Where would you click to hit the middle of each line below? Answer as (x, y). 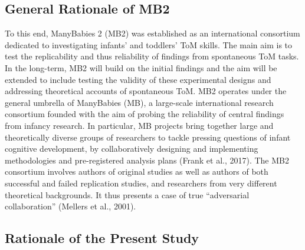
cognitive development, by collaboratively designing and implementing (132, 149)
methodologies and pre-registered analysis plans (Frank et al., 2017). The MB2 (147, 160)
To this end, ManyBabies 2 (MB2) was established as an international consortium (152, 33)
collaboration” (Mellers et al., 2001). (70, 206)
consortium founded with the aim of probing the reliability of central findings (145, 114)
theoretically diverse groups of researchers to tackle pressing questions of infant (148, 137)
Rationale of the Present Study (102, 238)
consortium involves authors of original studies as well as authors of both (137, 171)
